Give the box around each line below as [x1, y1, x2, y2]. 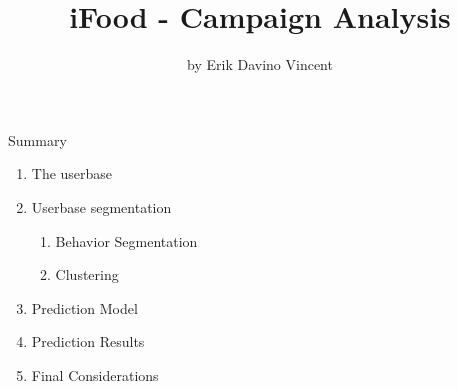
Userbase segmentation [31, 196, 172, 217]
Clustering [55, 264, 119, 285]
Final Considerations [31, 364, 159, 385]
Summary [8, 129, 67, 150]
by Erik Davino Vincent [187, 54, 333, 75]
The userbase [31, 163, 113, 184]
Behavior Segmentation [55, 230, 198, 251]
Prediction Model [31, 297, 138, 318]
